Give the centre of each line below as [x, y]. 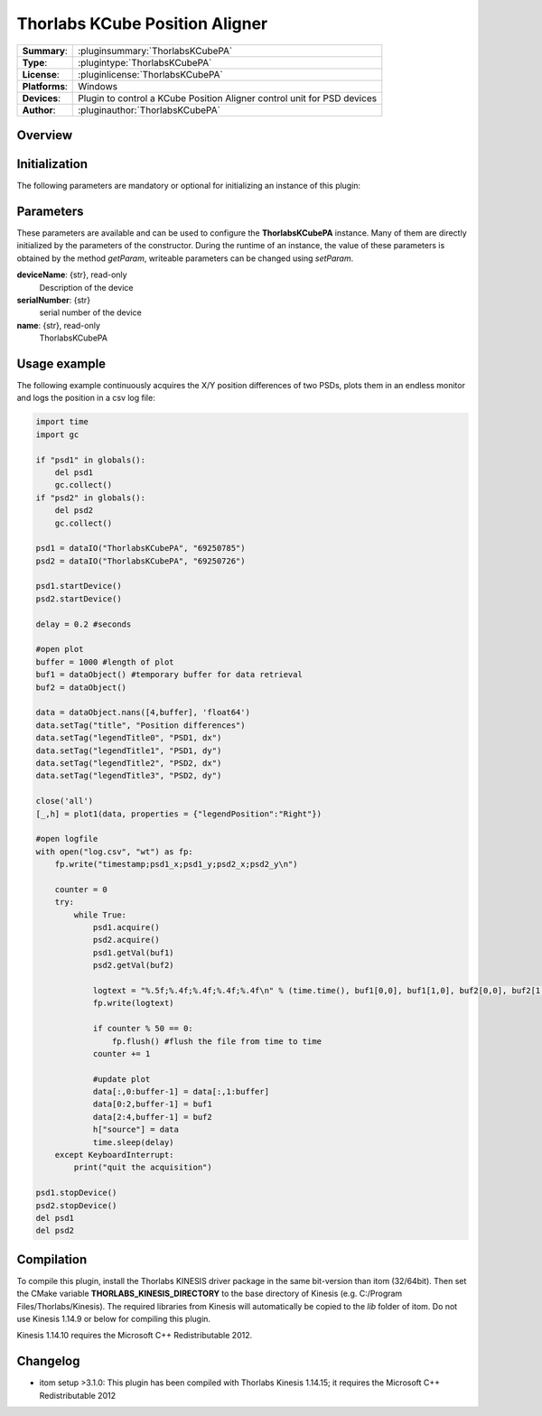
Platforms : [45, 86]
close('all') [65, 801]
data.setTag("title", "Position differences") [140, 725]
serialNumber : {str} [53, 300]
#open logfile [67, 839]
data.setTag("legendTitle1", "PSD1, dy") [129, 750]
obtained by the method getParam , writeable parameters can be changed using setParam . [185, 258]
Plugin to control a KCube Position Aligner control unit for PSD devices [228, 98]
